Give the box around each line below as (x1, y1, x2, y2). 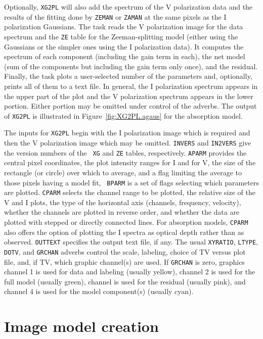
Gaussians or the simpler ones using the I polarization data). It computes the (4, 41, 244, 52)
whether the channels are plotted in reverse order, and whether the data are (4, 207, 240, 217)
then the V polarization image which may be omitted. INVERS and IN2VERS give (4, 137, 251, 148)
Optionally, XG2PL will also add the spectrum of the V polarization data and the (4, 2, 253, 12)
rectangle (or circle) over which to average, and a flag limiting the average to (4, 167, 242, 177)
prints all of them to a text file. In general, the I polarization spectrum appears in (4, 80, 258, 91)
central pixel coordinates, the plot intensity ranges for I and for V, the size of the (4, 157, 256, 168)
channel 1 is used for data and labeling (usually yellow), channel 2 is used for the (4, 266, 255, 277)
